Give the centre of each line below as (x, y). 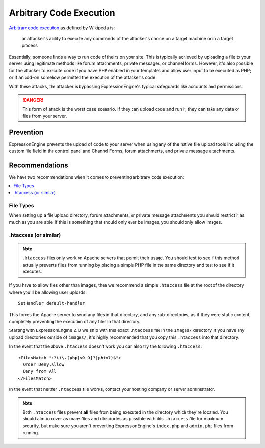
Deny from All (40, 372)
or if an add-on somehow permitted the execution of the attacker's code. (83, 77)
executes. (32, 272)
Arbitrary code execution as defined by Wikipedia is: (62, 28)
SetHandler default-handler (52, 303)
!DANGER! (33, 100)
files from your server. (45, 116)
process (29, 45)
